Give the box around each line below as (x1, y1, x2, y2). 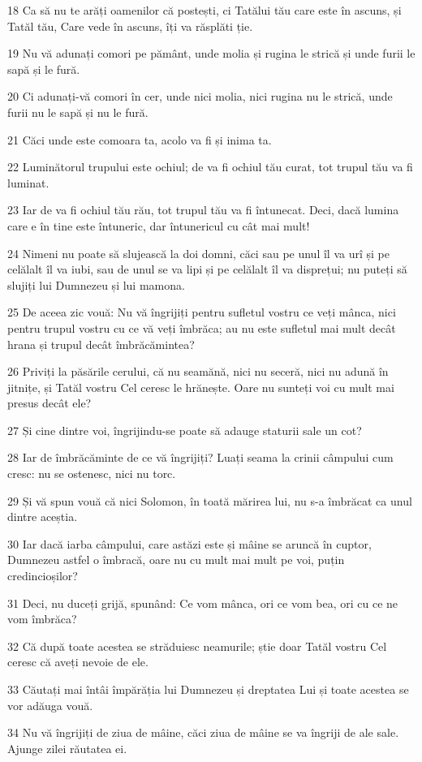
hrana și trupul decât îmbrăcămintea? (7, 335, 195, 352)
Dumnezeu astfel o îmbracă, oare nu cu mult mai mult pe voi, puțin (7, 551, 345, 568)
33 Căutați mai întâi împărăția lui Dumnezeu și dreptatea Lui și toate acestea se (7, 681, 409, 697)
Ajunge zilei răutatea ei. (7, 739, 127, 756)
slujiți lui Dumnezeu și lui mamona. (7, 276, 185, 293)
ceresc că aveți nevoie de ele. (7, 653, 149, 670)
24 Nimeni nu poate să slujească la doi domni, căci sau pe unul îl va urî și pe (7, 244, 390, 261)
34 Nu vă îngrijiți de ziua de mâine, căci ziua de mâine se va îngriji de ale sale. (7, 724, 399, 741)
